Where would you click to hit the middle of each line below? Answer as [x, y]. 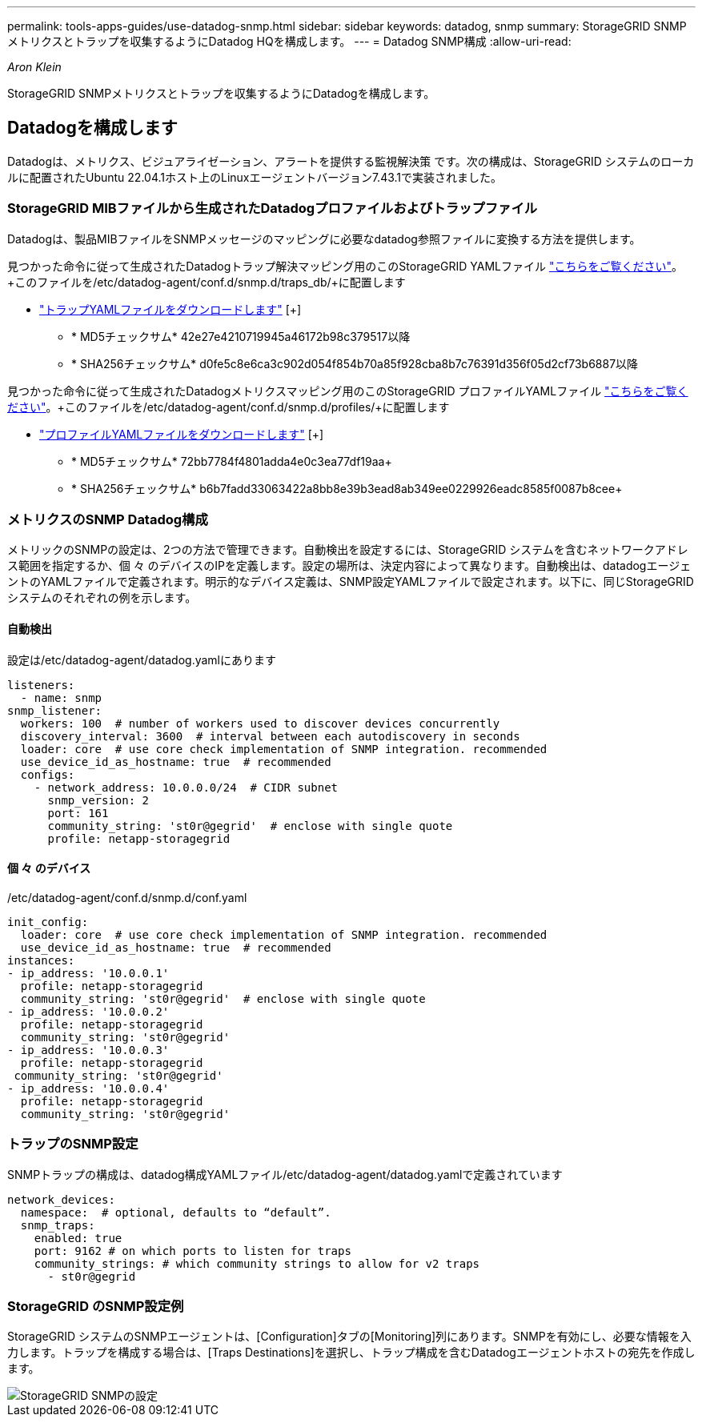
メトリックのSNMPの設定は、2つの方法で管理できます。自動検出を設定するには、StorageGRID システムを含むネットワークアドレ [348, 550]
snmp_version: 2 [98, 800]
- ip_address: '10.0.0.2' [88, 1011]
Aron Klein [34, 67]
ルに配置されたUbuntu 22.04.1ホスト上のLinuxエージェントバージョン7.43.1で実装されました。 [255, 177]
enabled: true [78, 1238]
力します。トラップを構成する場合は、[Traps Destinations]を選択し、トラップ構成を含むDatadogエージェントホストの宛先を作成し [351, 1353]
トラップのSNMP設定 [73, 1144]
